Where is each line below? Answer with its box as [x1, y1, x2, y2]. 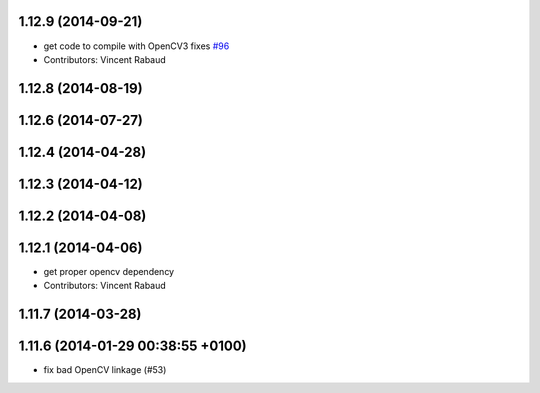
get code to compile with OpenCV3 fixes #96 [43, 40, 230, 52]
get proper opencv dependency [43, 265, 175, 277]
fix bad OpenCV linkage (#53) [43, 364, 167, 376]
